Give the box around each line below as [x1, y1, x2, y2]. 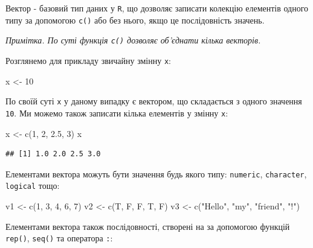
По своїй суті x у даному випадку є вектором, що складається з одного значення [5, 95, 302, 107]
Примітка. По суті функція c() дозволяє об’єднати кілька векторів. [5, 34, 261, 46]
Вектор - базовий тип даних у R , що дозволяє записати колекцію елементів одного [5, 2, 309, 14]
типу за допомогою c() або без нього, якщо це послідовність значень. [5, 13, 265, 26]
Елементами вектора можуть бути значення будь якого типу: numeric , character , [5, 167, 307, 180]
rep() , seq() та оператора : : [5, 232, 113, 244]
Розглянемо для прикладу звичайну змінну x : [5, 54, 171, 66]
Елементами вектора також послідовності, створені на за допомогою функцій [5, 220, 290, 232]
